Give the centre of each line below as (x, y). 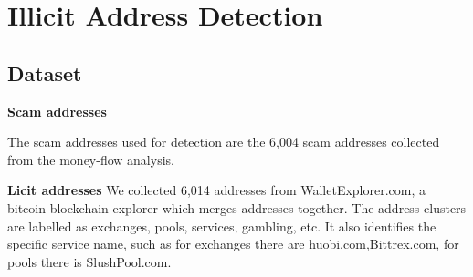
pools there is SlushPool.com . (89, 261)
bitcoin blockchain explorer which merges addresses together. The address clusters (237, 207)
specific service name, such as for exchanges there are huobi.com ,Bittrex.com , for (233, 244)
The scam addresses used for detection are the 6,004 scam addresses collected (224, 142)
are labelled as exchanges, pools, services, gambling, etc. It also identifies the (222, 226)
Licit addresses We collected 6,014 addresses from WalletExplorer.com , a (217, 190)
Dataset (45, 72)
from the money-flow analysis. (91, 159)
